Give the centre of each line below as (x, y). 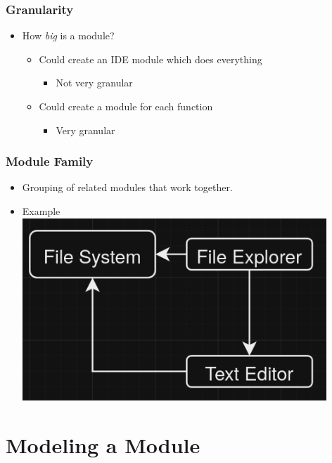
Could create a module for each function (126, 106)
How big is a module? (68, 35)
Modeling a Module (103, 445)
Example (41, 211)
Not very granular (94, 83)
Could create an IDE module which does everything (151, 59)
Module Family (50, 161)
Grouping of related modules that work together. (127, 187)
